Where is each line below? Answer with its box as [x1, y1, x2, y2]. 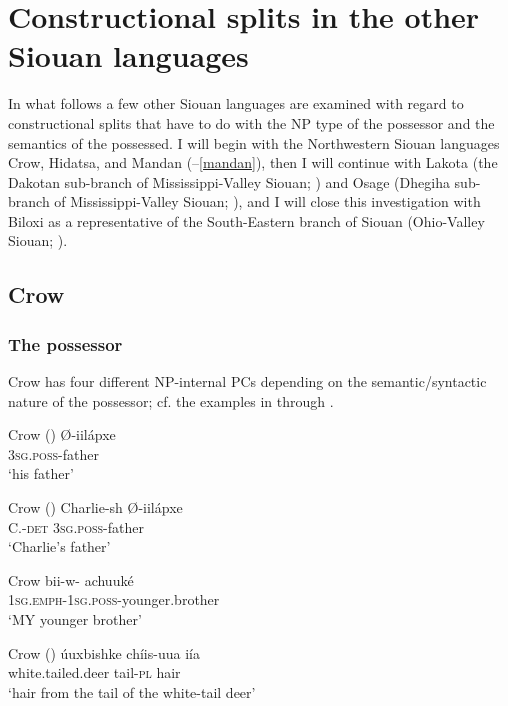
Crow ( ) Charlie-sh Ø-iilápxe [8, 497, 183, 518]
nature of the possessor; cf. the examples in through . [8, 390, 334, 411]
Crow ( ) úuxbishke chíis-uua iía [8, 642, 200, 663]
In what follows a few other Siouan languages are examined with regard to [8, 93, 464, 114]
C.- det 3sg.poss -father [8, 516, 144, 537]
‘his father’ [8, 463, 74, 484]
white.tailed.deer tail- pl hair [8, 662, 181, 683]
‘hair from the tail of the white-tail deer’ [8, 681, 256, 702]
